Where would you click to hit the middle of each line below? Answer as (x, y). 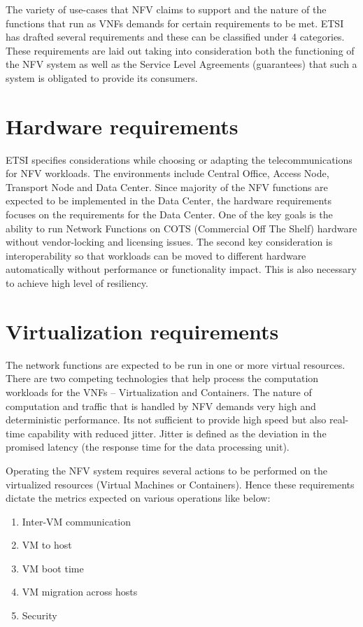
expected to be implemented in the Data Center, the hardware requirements (169, 200)
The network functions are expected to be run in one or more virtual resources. (176, 364)
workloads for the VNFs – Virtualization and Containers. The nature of (159, 392)
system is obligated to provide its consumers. (102, 77)
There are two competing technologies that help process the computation (162, 378)
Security (40, 615)
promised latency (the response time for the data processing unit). (148, 447)
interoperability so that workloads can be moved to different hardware (156, 255)
